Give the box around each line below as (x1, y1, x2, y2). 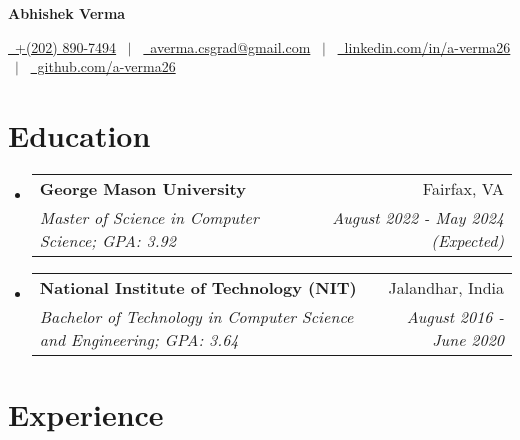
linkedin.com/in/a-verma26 (344, 36, 511, 57)
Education (8, 114, 151, 155)
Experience (8, 394, 164, 435)
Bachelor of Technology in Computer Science (39, 304, 354, 328)
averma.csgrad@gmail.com (150, 36, 311, 57)
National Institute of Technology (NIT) (39, 275, 357, 299)
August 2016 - (406, 304, 504, 328)
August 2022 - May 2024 (332, 205, 504, 229)
